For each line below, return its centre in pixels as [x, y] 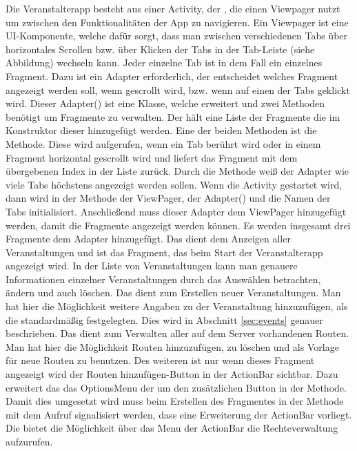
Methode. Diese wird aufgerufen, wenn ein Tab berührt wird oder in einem [163, 143]
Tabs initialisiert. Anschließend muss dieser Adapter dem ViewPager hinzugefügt [176, 211]
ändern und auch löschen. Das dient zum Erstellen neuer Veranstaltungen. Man [173, 292]
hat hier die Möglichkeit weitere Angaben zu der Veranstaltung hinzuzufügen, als [177, 306]
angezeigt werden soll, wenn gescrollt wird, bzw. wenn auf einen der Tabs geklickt [178, 89]
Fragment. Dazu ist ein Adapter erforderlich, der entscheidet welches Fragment [172, 76]
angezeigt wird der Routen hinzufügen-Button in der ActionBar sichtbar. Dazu [172, 374]
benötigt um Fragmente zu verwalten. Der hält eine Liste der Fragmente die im [173, 116]
